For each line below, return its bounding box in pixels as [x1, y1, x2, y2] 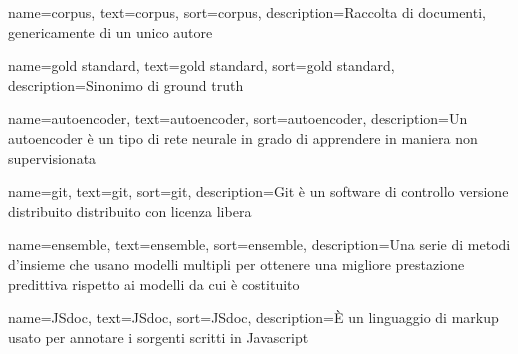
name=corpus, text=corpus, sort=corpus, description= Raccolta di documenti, [8, 2, 486, 22]
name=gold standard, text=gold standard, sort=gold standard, [8, 55, 395, 76]
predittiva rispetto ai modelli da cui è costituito [8, 273, 300, 294]
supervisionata [8, 147, 97, 168]
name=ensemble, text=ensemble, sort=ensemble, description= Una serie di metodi [8, 234, 511, 255]
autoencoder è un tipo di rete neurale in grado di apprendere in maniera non [8, 127, 478, 148]
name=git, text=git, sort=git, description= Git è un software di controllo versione [8, 181, 509, 202]
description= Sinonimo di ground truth [8, 74, 244, 95]
